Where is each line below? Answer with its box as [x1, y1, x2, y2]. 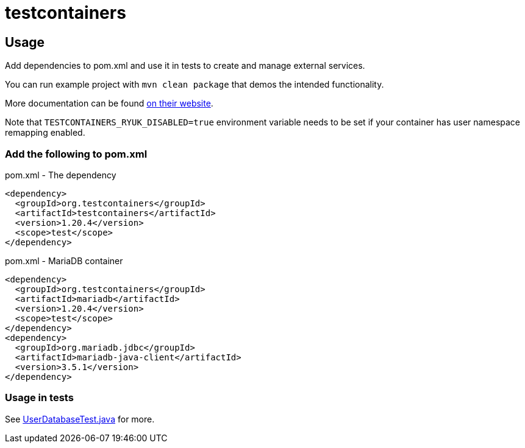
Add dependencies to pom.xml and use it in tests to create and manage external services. [5, 60, 365, 71]
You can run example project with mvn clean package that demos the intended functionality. [5, 79, 384, 90]
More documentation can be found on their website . [5, 98, 213, 109]
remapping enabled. [5, 127, 85, 138]
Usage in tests [5, 391, 74, 404]
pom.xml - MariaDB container [5, 255, 123, 266]
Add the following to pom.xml [5, 147, 148, 160]
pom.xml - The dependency [5, 169, 116, 180]
